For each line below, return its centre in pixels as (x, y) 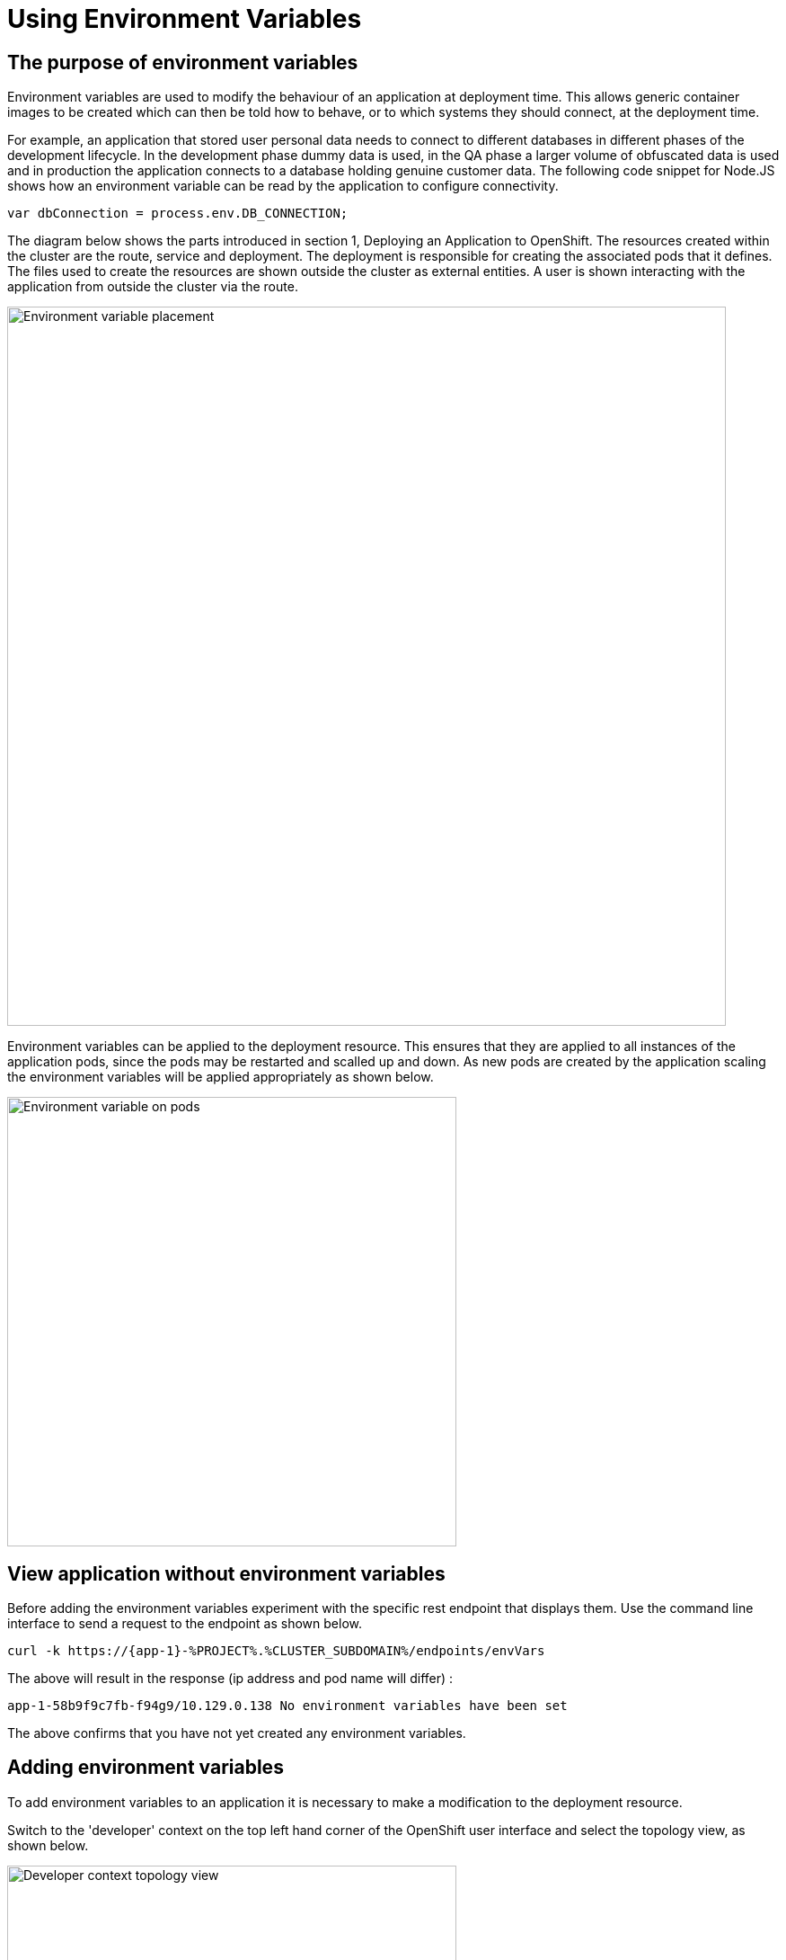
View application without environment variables (226, 1573)
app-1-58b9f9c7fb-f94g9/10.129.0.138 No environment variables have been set (287, 1706)
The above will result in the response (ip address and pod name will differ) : (230, 1679)
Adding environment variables (146, 1768)
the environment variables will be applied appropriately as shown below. (221, 1077)
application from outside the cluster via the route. (153, 287)
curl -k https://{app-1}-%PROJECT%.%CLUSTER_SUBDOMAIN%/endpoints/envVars (276, 1651)
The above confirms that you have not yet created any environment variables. (237, 1733)
